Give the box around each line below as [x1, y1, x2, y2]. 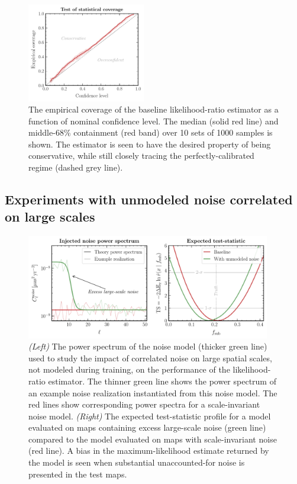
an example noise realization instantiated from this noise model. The [28, 386, 277, 399]
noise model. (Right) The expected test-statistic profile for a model [28, 409, 271, 422]
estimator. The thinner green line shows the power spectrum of [48, 374, 276, 387]
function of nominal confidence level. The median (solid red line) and [28, 114, 279, 127]
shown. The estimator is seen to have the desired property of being [28, 137, 271, 150]
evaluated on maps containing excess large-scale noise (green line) [28, 421, 266, 434]
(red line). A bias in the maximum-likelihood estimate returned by [28, 444, 269, 457]
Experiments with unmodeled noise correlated [5, 190, 293, 209]
